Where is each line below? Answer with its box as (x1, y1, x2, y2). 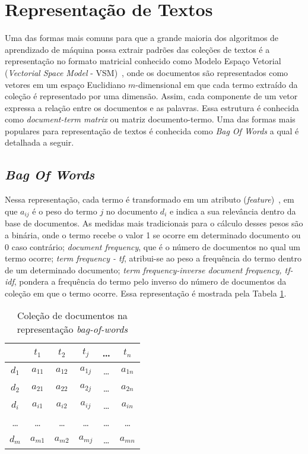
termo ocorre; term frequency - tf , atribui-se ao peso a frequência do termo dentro (5, 252, 301, 264)
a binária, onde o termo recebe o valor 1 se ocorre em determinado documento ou (5, 228, 301, 241)
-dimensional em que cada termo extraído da (135, 78, 298, 90)
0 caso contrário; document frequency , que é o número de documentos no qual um (5, 240, 300, 253)
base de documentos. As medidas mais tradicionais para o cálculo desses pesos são (5, 217, 303, 229)
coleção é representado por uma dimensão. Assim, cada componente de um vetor (5, 90, 298, 102)
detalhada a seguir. (5, 136, 74, 149)
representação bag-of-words (17, 322, 128, 336)
